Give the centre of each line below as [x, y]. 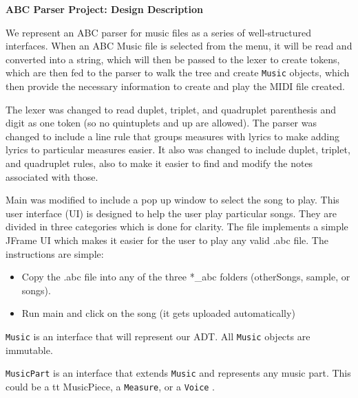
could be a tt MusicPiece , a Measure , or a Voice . [110, 386]
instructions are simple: [55, 253]
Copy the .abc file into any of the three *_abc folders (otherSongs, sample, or [186, 277]
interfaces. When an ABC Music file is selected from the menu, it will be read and [179, 46]
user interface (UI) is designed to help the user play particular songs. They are [171, 213]
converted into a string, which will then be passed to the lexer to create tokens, [173, 59]
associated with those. [52, 176]
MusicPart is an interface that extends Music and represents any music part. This [178, 373]
